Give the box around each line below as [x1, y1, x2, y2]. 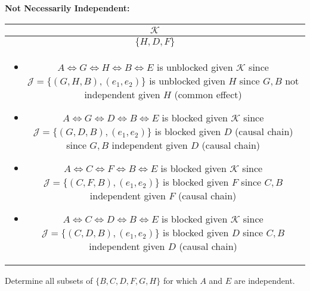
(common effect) [174, 87, 242, 101]
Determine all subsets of [5, 274, 93, 286]
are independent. [234, 274, 295, 286]
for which [163, 274, 197, 286]
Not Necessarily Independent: [5, 2, 130, 14]
